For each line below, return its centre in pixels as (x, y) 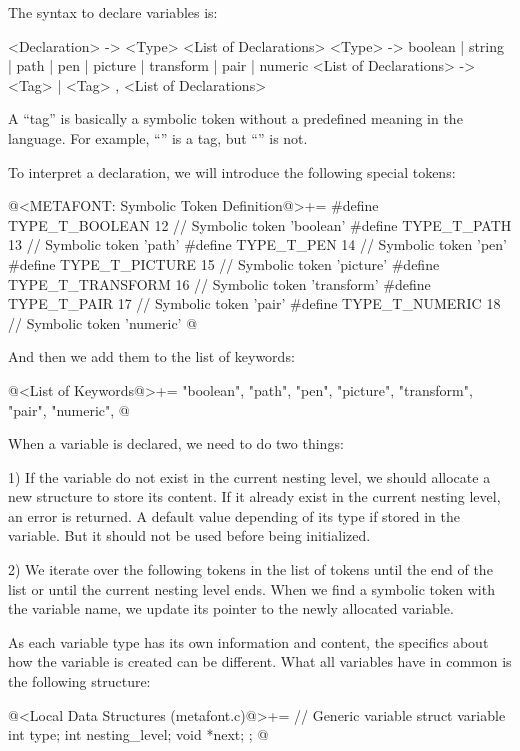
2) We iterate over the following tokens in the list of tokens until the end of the (250, 569)
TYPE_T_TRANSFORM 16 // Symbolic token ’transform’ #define (219, 283)
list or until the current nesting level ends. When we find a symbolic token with (251, 588)
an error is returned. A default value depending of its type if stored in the (234, 515)
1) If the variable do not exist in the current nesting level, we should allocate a (249, 476)
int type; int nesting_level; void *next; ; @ (138, 734)
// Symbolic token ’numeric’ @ (103, 322)
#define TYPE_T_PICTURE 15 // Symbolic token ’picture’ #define (224, 263)
